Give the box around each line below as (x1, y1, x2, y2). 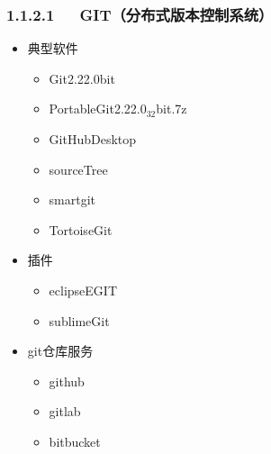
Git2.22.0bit (49, 68, 115, 87)
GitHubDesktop (49, 130, 137, 148)
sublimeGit (49, 311, 110, 330)
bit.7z (156, 99, 187, 118)
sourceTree (49, 159, 108, 178)
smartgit (49, 190, 96, 209)
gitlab (49, 402, 81, 421)
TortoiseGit (49, 220, 113, 239)
